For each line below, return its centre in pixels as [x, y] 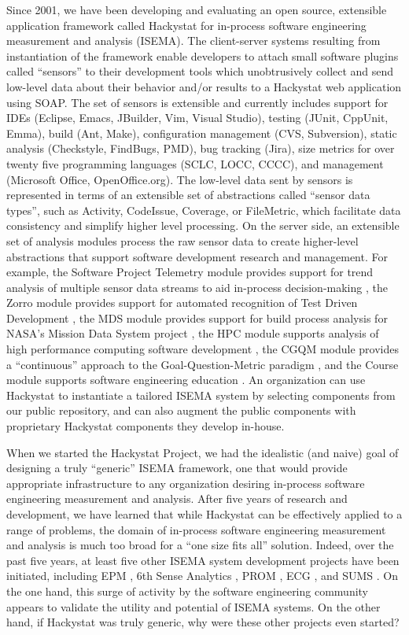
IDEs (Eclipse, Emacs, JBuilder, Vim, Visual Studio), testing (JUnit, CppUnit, [197, 118]
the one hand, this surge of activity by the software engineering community [188, 591]
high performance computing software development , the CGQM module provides [203, 349]
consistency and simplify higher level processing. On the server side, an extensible [203, 225]
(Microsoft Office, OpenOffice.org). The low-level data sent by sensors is [180, 179]
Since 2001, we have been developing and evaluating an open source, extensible [197, 9]
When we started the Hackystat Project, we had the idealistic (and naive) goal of [203, 452]
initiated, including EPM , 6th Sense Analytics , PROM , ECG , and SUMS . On [202, 576]
